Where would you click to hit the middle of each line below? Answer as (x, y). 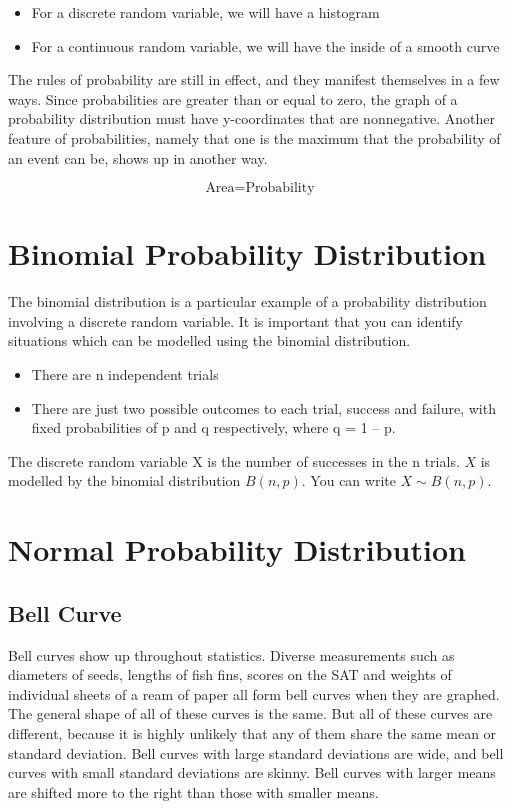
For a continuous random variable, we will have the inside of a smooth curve (265, 45)
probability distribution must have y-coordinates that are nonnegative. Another (251, 118)
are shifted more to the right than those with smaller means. (193, 791)
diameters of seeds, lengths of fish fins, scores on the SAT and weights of (230, 674)
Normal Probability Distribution (237, 549)
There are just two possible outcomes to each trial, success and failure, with (263, 407)
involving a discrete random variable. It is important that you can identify (235, 320)
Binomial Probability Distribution (247, 253)
